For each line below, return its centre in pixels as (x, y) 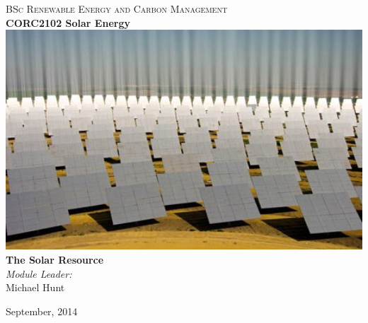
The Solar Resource (55, 259)
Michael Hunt (35, 287)
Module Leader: (39, 273)
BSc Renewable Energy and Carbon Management (117, 8)
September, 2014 (42, 311)
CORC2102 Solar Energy (68, 22)
